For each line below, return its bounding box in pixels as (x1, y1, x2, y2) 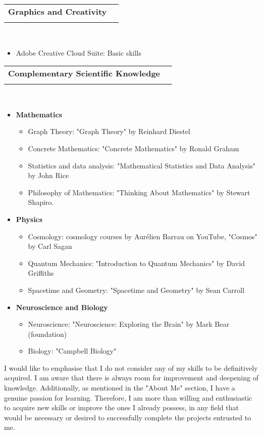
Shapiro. (28, 197, 54, 207)
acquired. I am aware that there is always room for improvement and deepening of (4, 372, 258, 383)
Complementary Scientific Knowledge (8, 67, 161, 79)
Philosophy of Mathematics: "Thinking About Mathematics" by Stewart (28, 187, 250, 197)
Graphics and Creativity (8, 6, 107, 17)
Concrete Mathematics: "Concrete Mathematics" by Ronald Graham (28, 143, 239, 153)
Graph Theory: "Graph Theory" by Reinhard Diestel (28, 126, 190, 137)
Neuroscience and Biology (16, 301, 108, 312)
